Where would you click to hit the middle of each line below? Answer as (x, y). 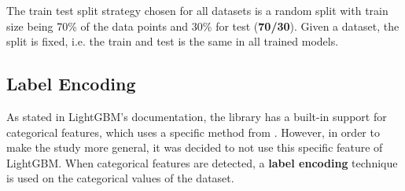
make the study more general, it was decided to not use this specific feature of (195, 147)
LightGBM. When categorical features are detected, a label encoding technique (202, 162)
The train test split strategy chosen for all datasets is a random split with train (197, 10)
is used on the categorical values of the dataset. (120, 178)
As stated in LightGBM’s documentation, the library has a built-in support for (197, 116)
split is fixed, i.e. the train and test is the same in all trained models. (173, 41)
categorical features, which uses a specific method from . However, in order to (193, 132)
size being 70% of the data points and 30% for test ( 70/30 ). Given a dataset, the (203, 26)
